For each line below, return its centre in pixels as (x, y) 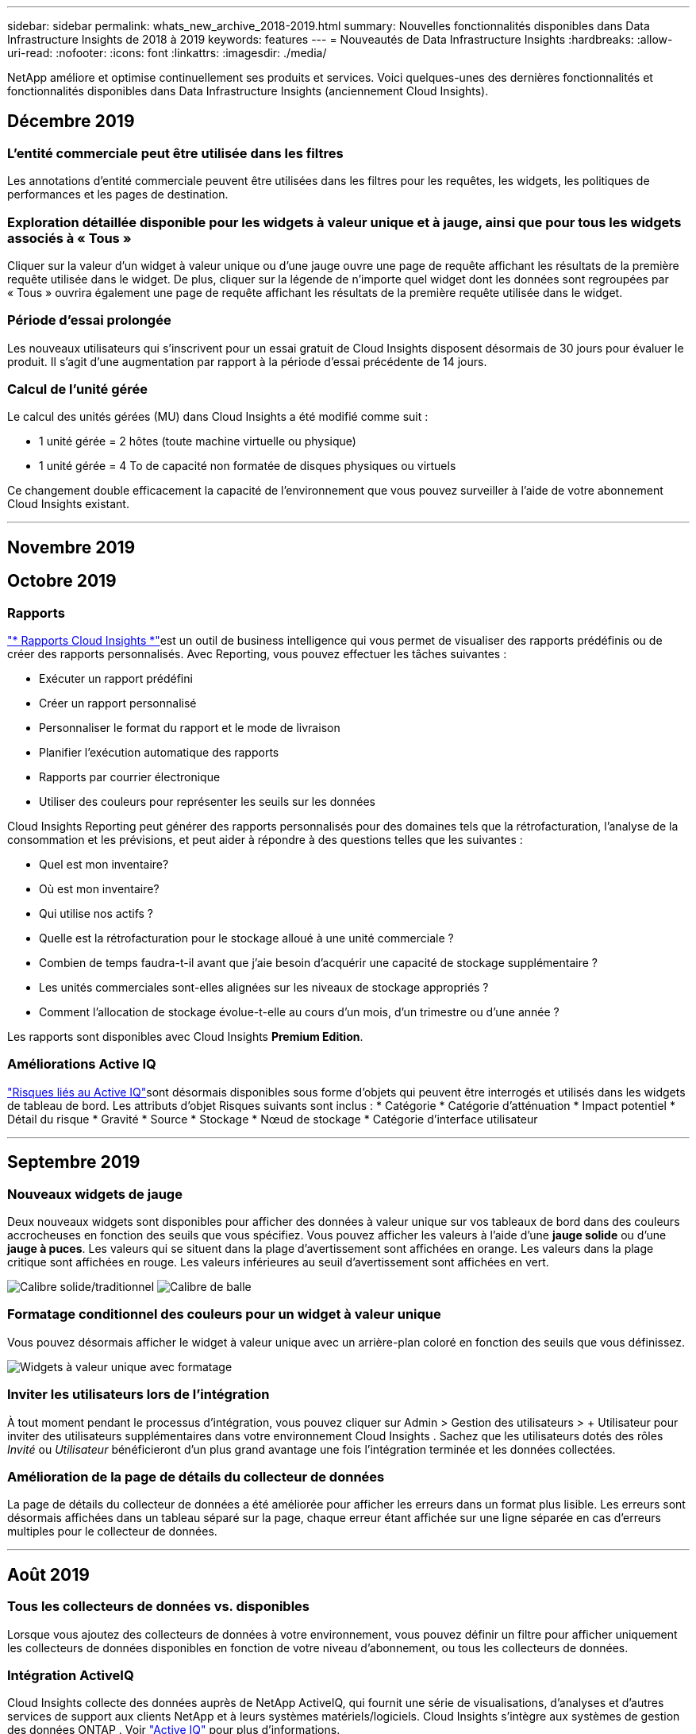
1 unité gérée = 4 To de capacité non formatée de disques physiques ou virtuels (248, 466)
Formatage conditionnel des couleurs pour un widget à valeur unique (224, 1314)
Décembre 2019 (71, 121)
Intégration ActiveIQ (71, 1675)
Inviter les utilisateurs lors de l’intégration (138, 1395)
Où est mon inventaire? (99, 889)
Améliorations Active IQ (82, 1064)
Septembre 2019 (74, 1162)
